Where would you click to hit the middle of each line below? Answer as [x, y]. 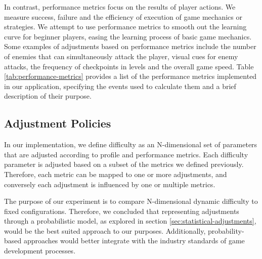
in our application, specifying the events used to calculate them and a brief [120, 86]
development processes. [40, 251]
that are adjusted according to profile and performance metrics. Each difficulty [126, 154]
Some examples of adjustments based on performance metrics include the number [130, 46]
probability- [226, 230]
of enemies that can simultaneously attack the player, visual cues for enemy [121, 56]
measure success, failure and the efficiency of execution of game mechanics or [123, 16]
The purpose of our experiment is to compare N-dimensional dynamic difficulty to [131, 201]
